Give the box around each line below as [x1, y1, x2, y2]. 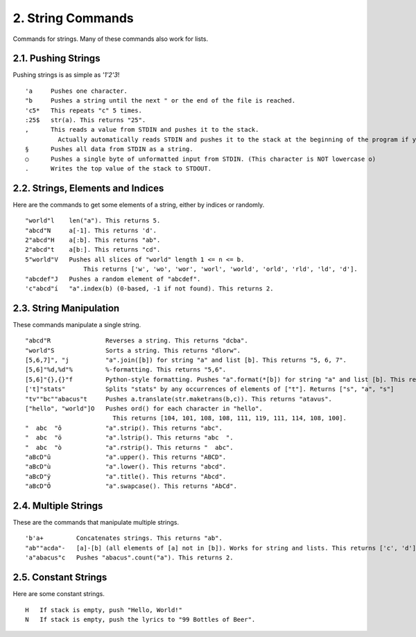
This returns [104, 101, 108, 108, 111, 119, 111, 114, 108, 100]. [112, 415, 347, 422]
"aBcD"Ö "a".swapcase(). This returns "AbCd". [25, 482, 237, 490]
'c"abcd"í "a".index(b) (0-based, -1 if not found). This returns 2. [25, 285, 274, 293]
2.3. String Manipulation [12, 302, 120, 314]
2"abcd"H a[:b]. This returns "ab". [25, 236, 161, 244]
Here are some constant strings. [12, 590, 105, 598]
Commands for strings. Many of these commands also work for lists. [12, 35, 208, 43]
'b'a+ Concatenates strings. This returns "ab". [25, 534, 223, 542]
